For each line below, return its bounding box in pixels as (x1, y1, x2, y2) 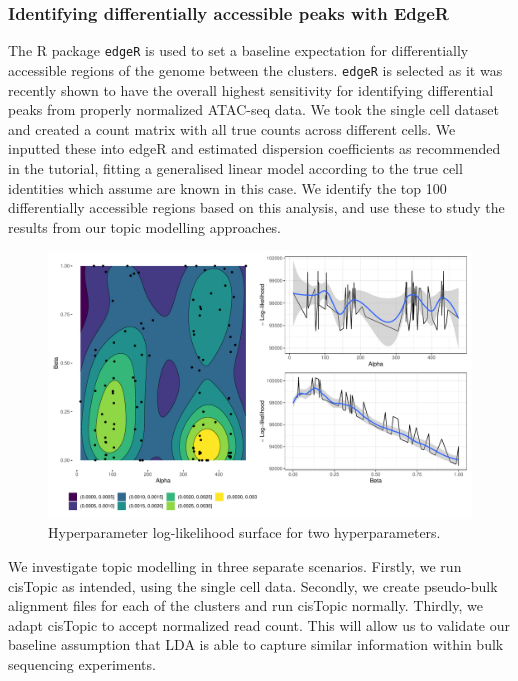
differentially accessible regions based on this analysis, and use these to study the (8, 197, 505, 218)
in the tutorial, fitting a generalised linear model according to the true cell (8, 157, 463, 178)
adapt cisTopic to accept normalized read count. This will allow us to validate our (8, 614, 510, 635)
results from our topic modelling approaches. (8, 216, 282, 237)
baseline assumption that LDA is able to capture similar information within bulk (8, 634, 504, 655)
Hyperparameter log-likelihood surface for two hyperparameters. (48, 522, 441, 543)
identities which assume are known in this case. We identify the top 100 (8, 177, 447, 198)
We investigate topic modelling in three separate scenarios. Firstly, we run (8, 555, 462, 576)
